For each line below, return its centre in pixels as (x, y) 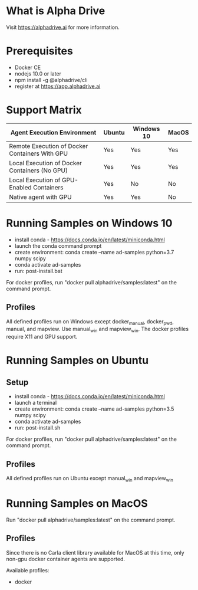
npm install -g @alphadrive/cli (51, 80)
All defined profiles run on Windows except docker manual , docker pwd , (90, 322)
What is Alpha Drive (56, 11)
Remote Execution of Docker (49, 146)
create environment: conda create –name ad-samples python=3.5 (94, 409)
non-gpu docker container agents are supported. (66, 559)
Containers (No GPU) (38, 171)
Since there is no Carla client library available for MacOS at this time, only (95, 552)
